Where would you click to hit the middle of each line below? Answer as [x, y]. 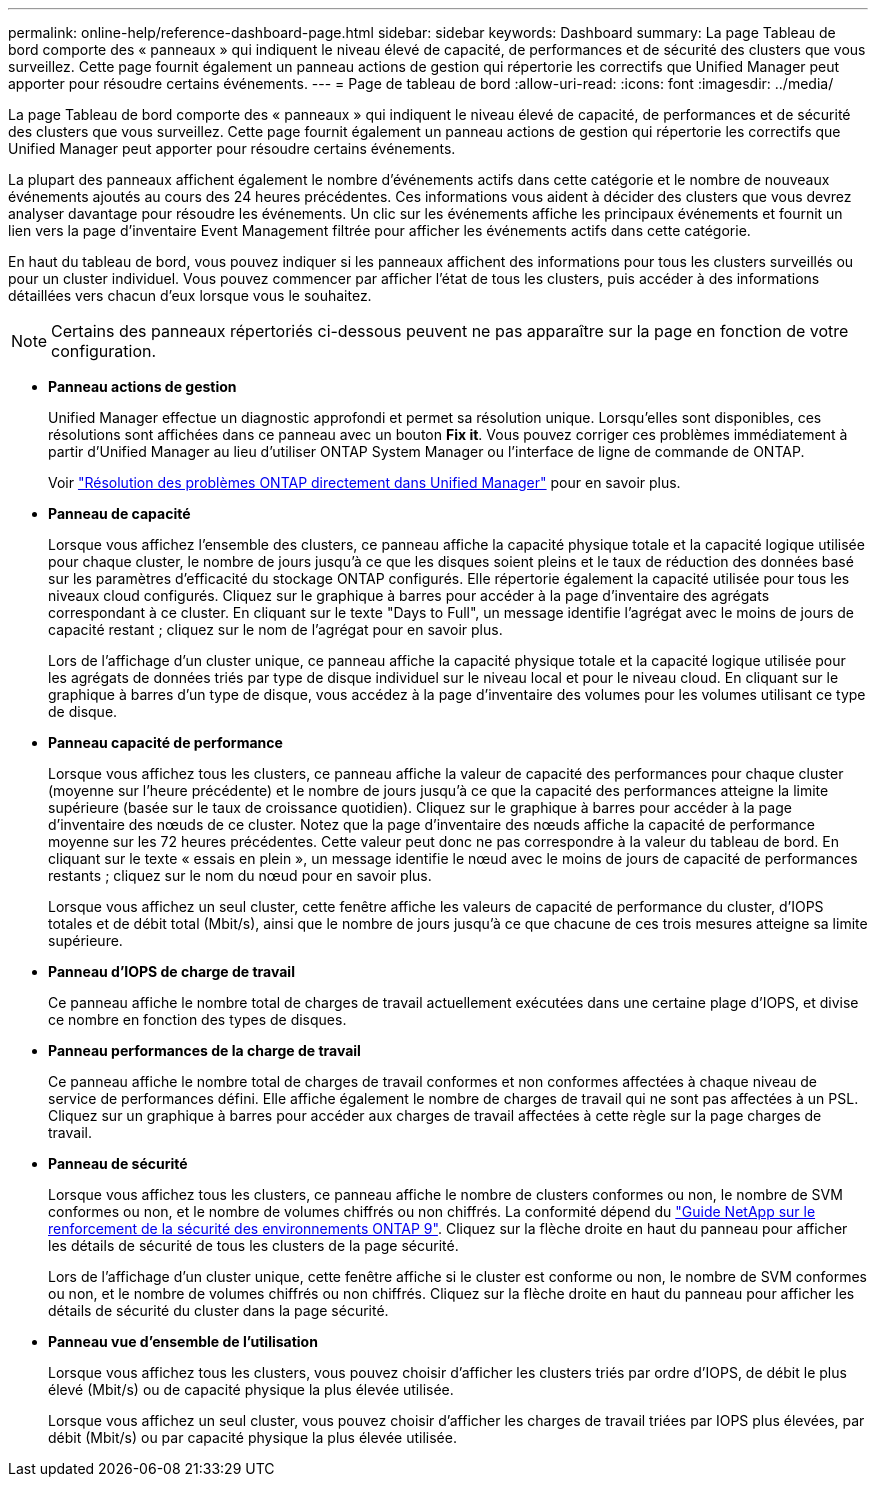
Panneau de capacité [119, 513]
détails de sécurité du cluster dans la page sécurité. [218, 1310]
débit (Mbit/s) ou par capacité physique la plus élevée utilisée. [252, 1437]
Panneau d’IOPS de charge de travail [171, 971]
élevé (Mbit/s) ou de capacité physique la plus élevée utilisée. [251, 1389]
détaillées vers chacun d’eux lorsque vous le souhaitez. [190, 295]
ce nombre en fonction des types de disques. [197, 1019]
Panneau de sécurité [118, 1163]
